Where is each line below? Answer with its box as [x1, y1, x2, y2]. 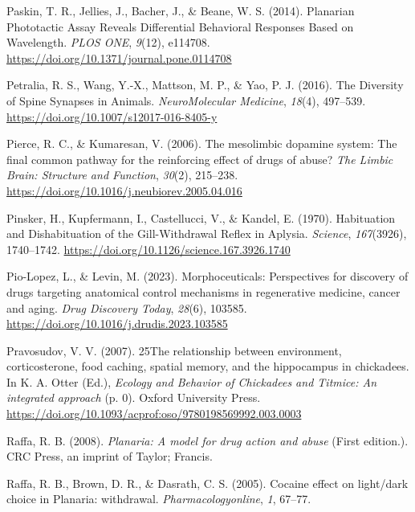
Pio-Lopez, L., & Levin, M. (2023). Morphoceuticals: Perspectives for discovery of [6, 268, 409, 285]
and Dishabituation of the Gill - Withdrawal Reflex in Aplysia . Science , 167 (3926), [6, 225, 407, 242]
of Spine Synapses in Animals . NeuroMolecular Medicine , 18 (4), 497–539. [6, 92, 366, 109]
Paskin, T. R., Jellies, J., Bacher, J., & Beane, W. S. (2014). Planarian [6, 2, 355, 18]
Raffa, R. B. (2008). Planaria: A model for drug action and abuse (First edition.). [6, 432, 409, 449]
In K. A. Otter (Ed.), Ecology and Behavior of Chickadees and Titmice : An [6, 373, 377, 390]
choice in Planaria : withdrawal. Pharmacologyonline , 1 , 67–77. [6, 490, 311, 507]
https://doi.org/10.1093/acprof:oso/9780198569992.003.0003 [6, 405, 302, 422]
